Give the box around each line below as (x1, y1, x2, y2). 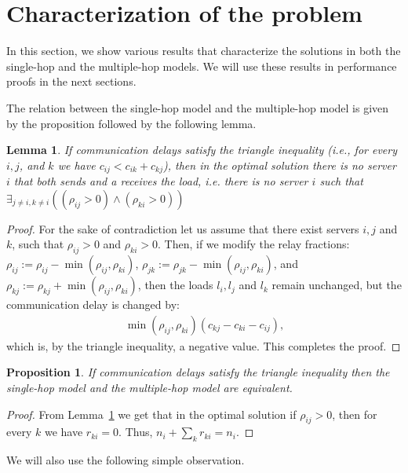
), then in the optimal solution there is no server (163, 156, 396, 173)
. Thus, (118, 423, 153, 440)
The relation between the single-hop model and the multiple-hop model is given (6, 99, 389, 115)
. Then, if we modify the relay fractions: (157, 236, 350, 252)
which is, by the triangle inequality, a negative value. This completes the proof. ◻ (6, 337, 401, 354)
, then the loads (137, 277, 213, 293)
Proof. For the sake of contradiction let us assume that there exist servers (6, 220, 359, 236)
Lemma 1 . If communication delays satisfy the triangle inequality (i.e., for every (6, 141, 398, 158)
